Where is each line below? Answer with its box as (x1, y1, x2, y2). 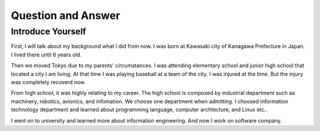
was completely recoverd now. (11, 78, 86, 85)
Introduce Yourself (11, 26, 87, 37)
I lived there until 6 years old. (11, 51, 82, 58)
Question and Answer (11, 9, 121, 22)
